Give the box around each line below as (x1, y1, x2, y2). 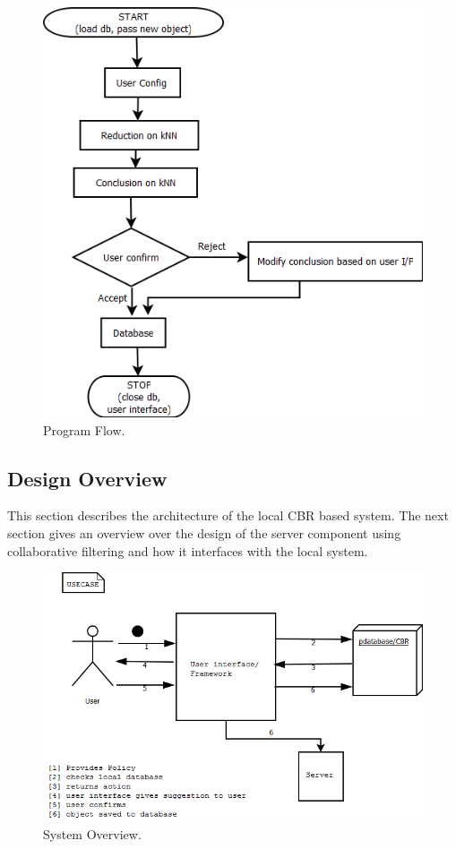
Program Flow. (43, 420, 125, 439)
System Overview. (43, 825, 142, 844)
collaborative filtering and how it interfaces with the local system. (7, 541, 368, 560)
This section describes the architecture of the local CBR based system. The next (7, 506, 449, 525)
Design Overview (7, 464, 168, 492)
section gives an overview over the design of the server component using (7, 524, 401, 543)
